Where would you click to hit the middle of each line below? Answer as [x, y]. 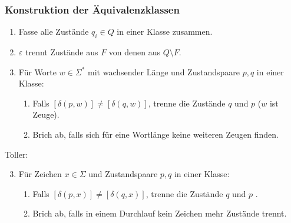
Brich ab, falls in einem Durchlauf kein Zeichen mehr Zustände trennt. [160, 213]
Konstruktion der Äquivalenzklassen [92, 9]
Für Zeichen [40, 174]
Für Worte [37, 71]
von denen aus [135, 52]
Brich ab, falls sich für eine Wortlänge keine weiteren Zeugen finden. [156, 134]
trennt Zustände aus [62, 52]
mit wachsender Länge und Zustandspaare [164, 71]
